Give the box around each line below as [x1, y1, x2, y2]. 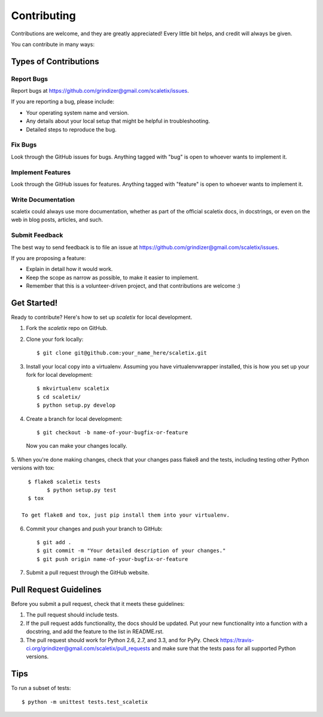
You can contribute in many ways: [11, 41, 95, 48]
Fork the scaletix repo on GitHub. [26, 325, 108, 332]
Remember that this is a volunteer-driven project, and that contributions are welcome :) [26, 282, 240, 289]
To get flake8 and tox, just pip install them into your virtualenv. [22, 512, 230, 518]
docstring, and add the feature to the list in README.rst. [26, 628, 164, 635]
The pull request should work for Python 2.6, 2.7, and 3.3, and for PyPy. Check [26, 636, 220, 643]
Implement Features [11, 168, 71, 176]
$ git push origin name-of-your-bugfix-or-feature [36, 556, 188, 562]
